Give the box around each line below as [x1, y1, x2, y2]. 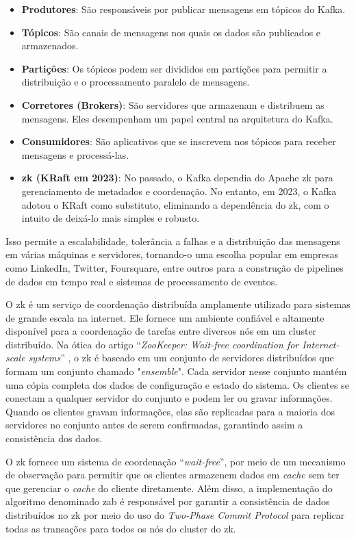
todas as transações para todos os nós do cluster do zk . [5, 521, 236, 535]
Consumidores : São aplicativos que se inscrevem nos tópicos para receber [21, 134, 336, 149]
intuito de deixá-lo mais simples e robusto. [21, 211, 200, 225]
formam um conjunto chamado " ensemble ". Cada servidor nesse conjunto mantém [5, 364, 347, 378]
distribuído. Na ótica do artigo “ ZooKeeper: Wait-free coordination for [5, 337, 299, 351]
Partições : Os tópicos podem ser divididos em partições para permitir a [21, 61, 327, 75]
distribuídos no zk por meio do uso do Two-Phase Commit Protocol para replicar [5, 508, 345, 522]
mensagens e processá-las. [21, 147, 129, 162]
